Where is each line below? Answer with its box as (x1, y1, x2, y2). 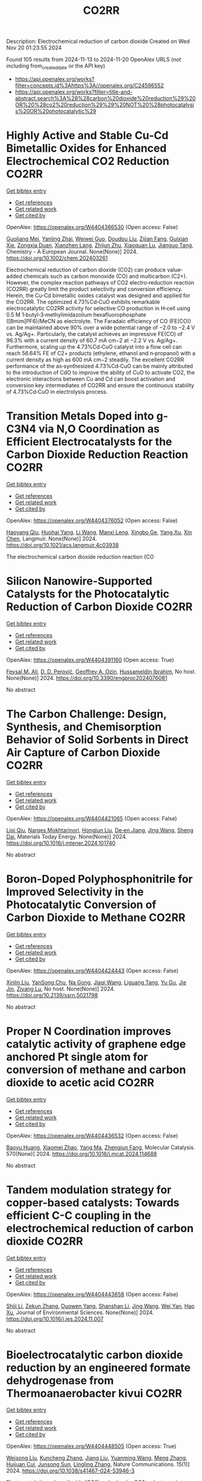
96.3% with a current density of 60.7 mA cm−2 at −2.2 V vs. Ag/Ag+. (6, 337, 178, 344)
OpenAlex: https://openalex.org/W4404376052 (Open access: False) (6, 517, 178, 524)
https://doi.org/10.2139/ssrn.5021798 (6, 992, 98, 999)
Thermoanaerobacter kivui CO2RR (6, 1386, 183, 1400)
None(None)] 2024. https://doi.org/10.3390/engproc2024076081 (6, 674, 168, 682)
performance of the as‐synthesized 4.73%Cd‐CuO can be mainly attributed (6, 362, 193, 369)
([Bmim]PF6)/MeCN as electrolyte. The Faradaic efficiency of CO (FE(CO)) (6, 317, 192, 324)
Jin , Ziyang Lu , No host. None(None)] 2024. (6, 985, 116, 992)
